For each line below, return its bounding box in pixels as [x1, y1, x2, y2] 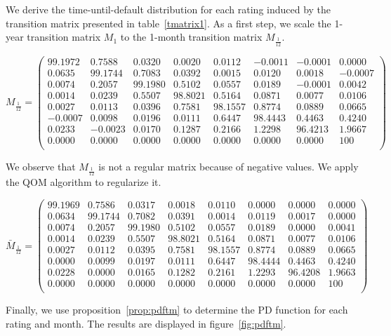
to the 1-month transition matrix [120, 29, 263, 44]
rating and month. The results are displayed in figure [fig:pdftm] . [6, 316, 286, 330]
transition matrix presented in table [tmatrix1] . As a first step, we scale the [6, 15, 331, 30]
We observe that [6, 159, 76, 173]
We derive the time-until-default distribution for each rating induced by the [6, 2, 331, 16]
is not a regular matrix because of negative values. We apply [98, 159, 359, 173]
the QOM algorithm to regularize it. [6, 175, 161, 189]
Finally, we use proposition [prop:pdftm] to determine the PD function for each [6, 302, 348, 317]
